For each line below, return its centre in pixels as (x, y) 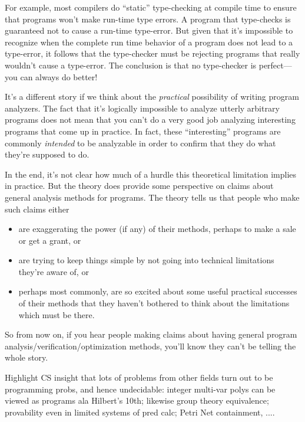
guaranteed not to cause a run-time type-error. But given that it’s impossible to (149, 30)
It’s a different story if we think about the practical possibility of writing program (152, 96)
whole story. (26, 357)
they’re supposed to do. (47, 154)
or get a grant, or (50, 240)
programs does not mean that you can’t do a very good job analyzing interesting (150, 120)
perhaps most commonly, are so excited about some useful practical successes (158, 291)
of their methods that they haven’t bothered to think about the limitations (154, 303)
